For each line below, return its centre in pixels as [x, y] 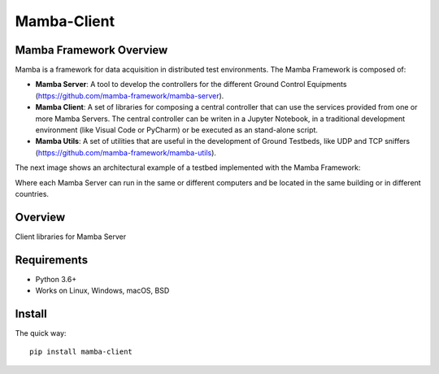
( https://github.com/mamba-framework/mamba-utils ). [126, 152]
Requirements [52, 260]
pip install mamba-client [81, 352]
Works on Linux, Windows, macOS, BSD [102, 291]
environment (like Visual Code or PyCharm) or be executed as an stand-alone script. [177, 130]
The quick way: [41, 333]
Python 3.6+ [56, 279]
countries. [32, 194]
